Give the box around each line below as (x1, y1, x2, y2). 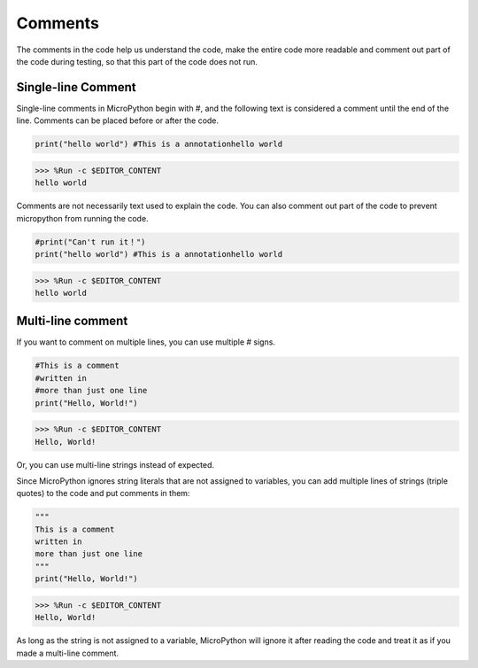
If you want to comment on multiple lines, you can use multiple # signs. (16, 337, 276, 347)
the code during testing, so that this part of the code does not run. (16, 56, 258, 66)
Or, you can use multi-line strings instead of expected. (16, 459, 215, 470)
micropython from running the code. (16, 213, 150, 223)
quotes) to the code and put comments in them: (16, 488, 190, 499)
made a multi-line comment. (16, 648, 119, 658)
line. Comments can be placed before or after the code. (16, 115, 220, 126)
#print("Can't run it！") (35, 237, 146, 247)
